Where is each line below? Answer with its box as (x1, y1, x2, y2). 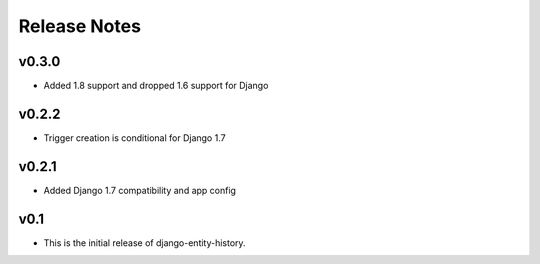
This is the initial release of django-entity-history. (43, 236, 246, 249)
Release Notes (18, 15, 142, 37)
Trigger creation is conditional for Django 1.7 (43, 131, 226, 144)
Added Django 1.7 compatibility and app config (43, 184, 237, 196)
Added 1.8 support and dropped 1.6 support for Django (43, 80, 269, 92)
